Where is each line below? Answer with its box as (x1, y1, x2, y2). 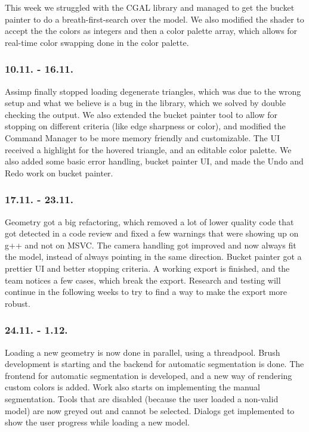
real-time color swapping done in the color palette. (5, 36, 189, 48)
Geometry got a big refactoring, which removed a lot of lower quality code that (5, 215, 294, 228)
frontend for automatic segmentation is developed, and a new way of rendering (5, 369, 292, 381)
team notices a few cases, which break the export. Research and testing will (5, 274, 281, 286)
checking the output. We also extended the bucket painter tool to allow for (5, 108, 278, 120)
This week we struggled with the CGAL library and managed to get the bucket (5, 1, 295, 13)
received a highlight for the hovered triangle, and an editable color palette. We (5, 143, 292, 156)
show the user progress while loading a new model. (5, 416, 190, 428)
